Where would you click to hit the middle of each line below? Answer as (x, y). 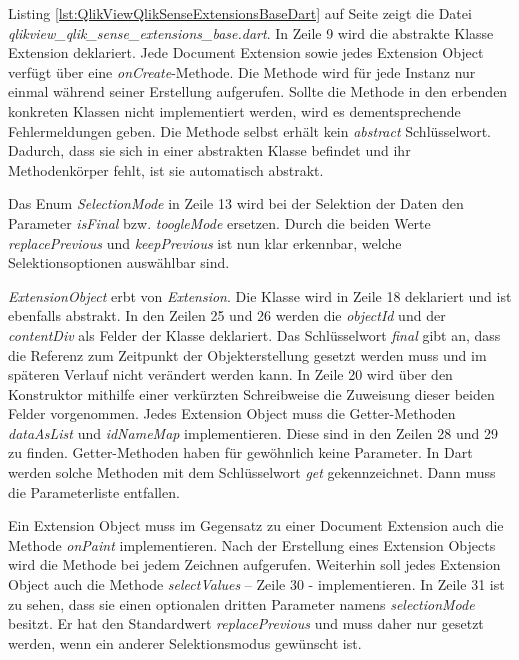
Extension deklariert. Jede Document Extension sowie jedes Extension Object (246, 52)
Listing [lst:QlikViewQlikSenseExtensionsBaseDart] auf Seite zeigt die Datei (240, 13)
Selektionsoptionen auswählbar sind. (119, 262)
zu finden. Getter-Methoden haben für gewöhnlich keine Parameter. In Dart (240, 452)
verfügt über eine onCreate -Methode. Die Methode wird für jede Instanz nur (242, 71)
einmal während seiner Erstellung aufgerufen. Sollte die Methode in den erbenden (258, 91)
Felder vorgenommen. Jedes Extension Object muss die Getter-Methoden (232, 413)
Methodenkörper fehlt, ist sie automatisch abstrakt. (166, 169)
